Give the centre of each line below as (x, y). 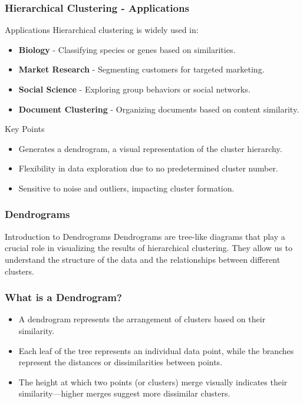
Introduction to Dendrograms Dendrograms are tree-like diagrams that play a (145, 236)
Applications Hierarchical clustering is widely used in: (102, 30)
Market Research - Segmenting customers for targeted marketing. (141, 69)
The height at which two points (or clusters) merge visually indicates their (153, 381)
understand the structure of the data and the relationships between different (143, 259)
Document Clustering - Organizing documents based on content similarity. (159, 109)
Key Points (25, 129)
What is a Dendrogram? (63, 297)
